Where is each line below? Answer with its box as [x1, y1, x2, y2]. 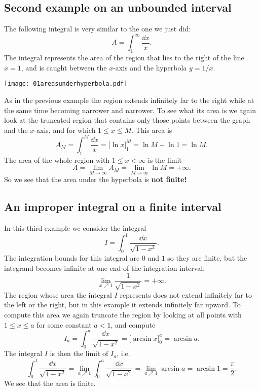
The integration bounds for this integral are [4, 253, 140, 263]
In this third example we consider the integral [4, 223, 146, 233]
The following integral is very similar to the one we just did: [4, 23, 191, 34]
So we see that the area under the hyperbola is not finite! [4, 174, 187, 185]
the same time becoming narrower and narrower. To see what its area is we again [4, 104, 256, 115]
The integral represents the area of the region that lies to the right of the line [4, 52, 244, 63]
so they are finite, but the [167, 253, 247, 263]
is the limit [147, 154, 182, 165]
